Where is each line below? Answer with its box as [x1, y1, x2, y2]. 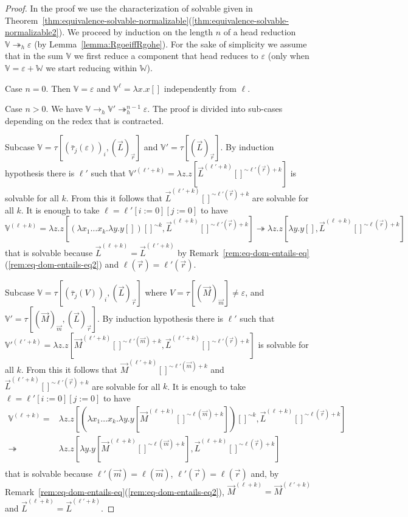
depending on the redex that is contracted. [5, 114, 164, 127]
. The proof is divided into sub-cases [147, 102, 283, 115]
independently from [164, 82, 237, 94]
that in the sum [5, 49, 63, 62]
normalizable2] [5, 26, 59, 38]
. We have [46, 102, 83, 115]
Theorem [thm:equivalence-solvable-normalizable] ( [5, 13, 192, 26]
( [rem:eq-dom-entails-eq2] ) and [5, 258, 119, 271]
